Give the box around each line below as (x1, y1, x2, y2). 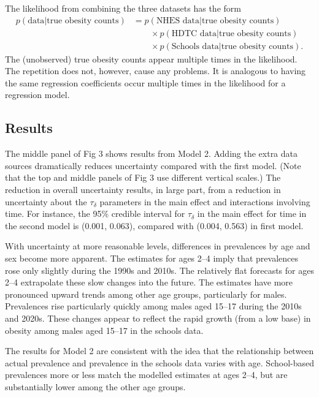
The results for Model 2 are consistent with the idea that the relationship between (5, 344, 314, 357)
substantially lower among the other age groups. (5, 380, 186, 393)
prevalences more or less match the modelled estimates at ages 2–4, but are (5, 368, 288, 381)
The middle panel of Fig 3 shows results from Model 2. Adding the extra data (5, 147, 298, 160)
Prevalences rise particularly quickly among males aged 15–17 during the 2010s (5, 300, 302, 312)
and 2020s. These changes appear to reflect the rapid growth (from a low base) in (5, 311, 311, 324)
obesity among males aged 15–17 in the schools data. (5, 323, 204, 336)
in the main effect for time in (197, 207, 307, 220)
